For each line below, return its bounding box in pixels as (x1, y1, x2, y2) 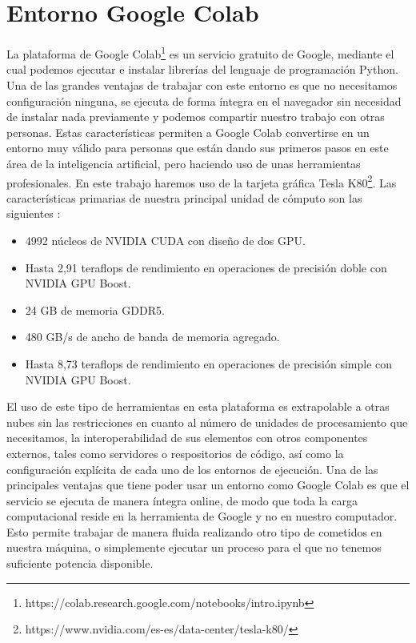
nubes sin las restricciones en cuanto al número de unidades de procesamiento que (6, 413, 408, 430)
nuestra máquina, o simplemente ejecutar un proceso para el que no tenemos (6, 539, 382, 556)
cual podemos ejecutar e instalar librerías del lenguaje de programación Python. (6, 61, 398, 78)
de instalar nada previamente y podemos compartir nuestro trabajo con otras (6, 108, 385, 125)
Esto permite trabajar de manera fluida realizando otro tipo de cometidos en (6, 523, 382, 540)
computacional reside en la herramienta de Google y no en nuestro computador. (6, 508, 398, 524)
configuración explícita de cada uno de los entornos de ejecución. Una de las (6, 460, 378, 477)
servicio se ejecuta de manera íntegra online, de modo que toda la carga (6, 492, 358, 508)
